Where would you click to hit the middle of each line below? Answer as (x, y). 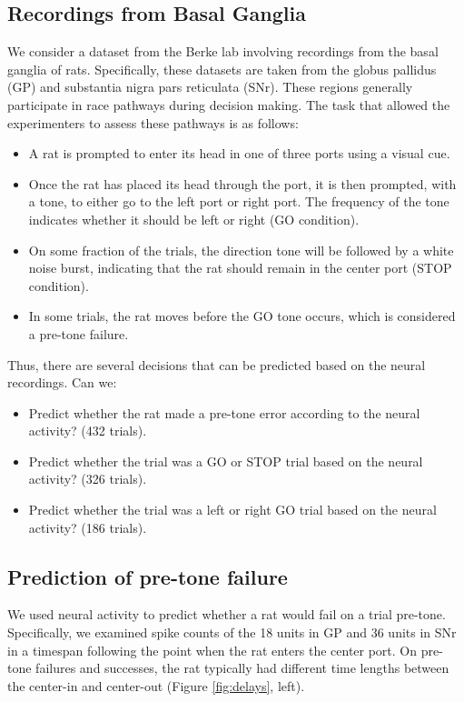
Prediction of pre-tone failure (148, 576)
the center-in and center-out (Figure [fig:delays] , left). (156, 685)
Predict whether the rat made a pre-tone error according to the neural (224, 412)
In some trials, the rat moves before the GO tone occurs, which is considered (242, 316)
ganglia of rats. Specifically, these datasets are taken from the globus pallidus (222, 69)
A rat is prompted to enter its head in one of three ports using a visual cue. (239, 153)
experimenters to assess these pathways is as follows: (153, 122)
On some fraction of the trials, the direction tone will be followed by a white (241, 250)
